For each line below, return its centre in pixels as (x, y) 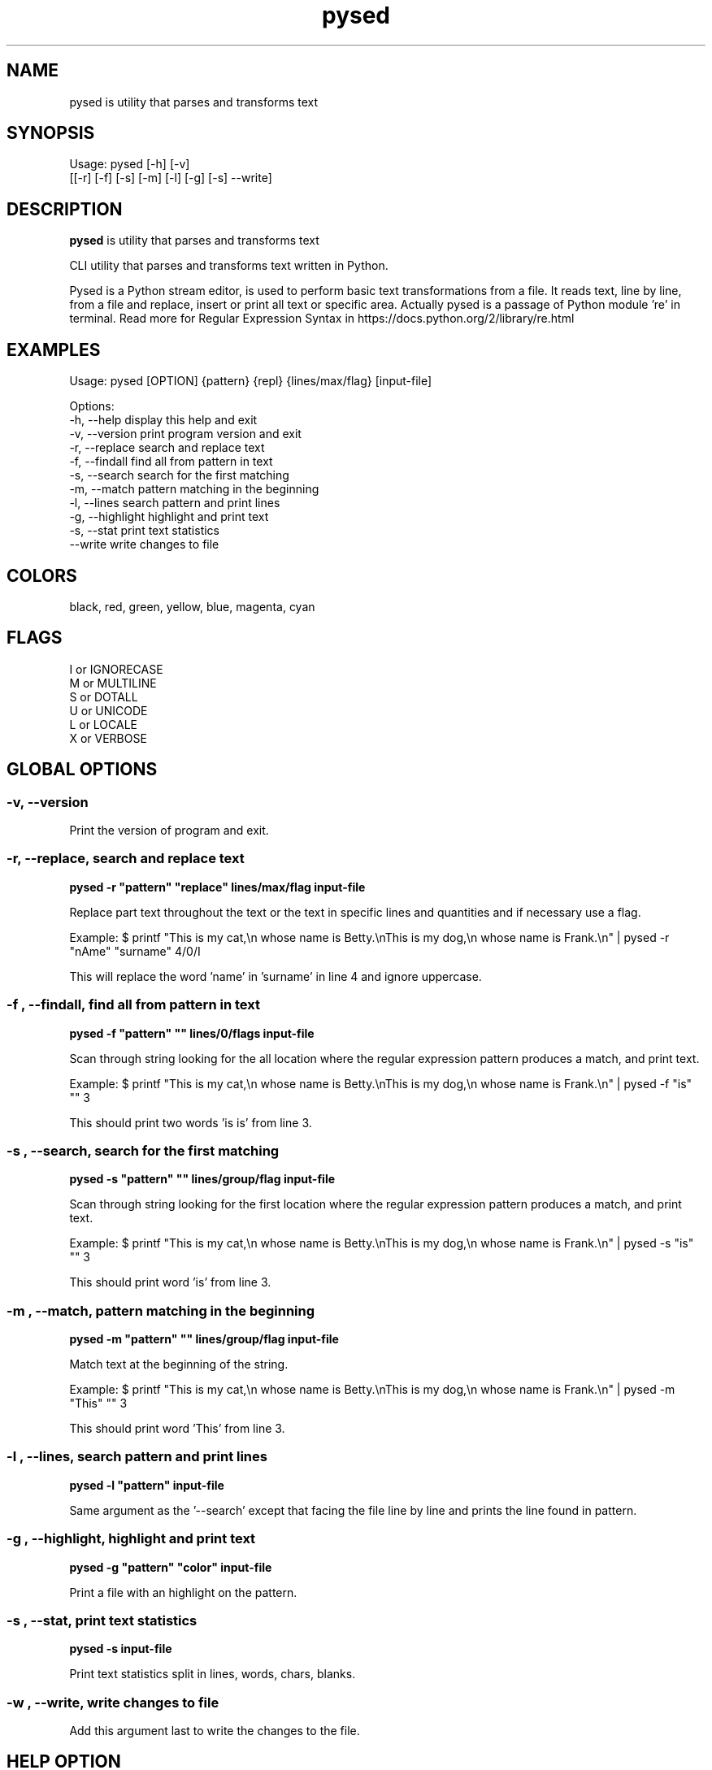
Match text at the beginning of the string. (179, 1364)
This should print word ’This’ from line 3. (177, 1429)
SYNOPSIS (51, 133)
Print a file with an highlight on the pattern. (183, 1592)
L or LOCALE (104, 724)
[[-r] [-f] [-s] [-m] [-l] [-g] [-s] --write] (171, 178)
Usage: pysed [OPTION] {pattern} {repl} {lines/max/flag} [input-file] (251, 381)
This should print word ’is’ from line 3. (170, 1282)
